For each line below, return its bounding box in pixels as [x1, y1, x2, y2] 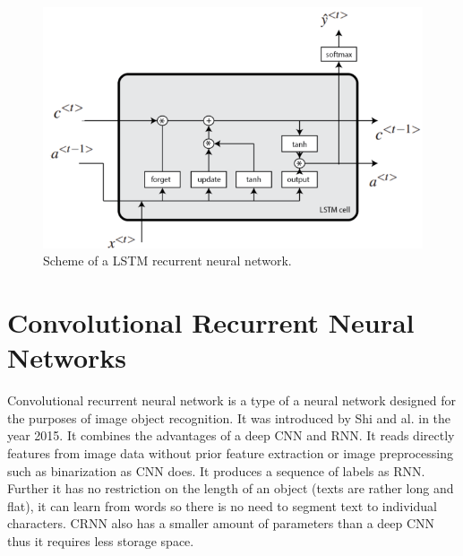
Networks [7, 339, 127, 376]
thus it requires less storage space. [7, 532, 194, 551]
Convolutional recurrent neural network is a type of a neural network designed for [7, 391, 456, 410]
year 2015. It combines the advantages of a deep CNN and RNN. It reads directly [7, 426, 455, 445]
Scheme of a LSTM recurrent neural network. [43, 251, 292, 270]
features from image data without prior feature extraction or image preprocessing [7, 444, 453, 463]
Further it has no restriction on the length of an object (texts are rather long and [7, 479, 454, 498]
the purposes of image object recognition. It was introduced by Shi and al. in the [7, 408, 451, 427]
